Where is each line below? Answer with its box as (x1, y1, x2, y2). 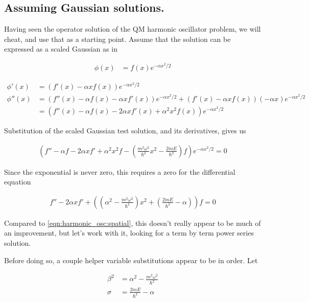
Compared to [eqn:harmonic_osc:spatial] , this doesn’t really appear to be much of (4, 217, 261, 228)
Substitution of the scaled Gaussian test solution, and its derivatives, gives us (4, 125, 246, 135)
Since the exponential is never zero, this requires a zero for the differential (4, 166, 235, 177)
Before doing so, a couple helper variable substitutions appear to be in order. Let (4, 254, 258, 265)
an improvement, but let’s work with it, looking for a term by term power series (4, 227, 254, 238)
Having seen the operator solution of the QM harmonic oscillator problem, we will (4, 24, 261, 34)
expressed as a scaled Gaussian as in (4, 43, 117, 54)
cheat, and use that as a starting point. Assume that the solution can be (4, 33, 231, 44)
